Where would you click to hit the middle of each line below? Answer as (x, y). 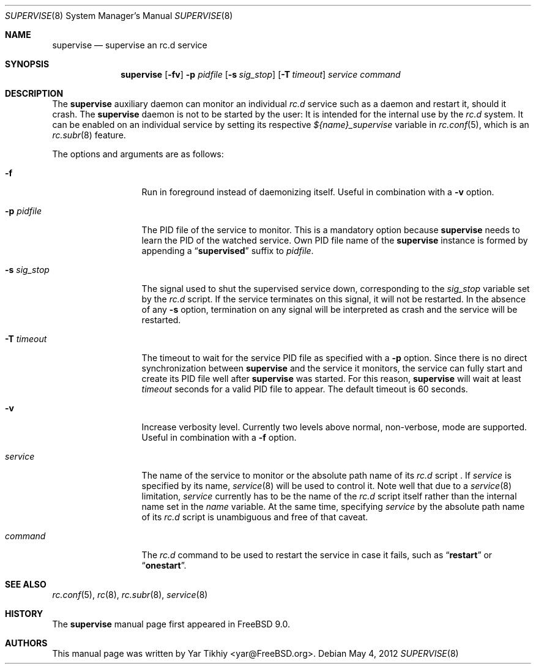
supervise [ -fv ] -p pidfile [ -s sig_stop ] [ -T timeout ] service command (261, 74)
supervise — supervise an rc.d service (130, 45)
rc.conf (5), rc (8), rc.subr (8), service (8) (130, 595)
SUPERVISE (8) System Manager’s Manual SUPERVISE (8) (119, 16)
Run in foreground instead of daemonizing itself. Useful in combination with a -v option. (318, 192)
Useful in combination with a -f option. (219, 437)
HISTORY (24, 614)
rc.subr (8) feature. (89, 135)
